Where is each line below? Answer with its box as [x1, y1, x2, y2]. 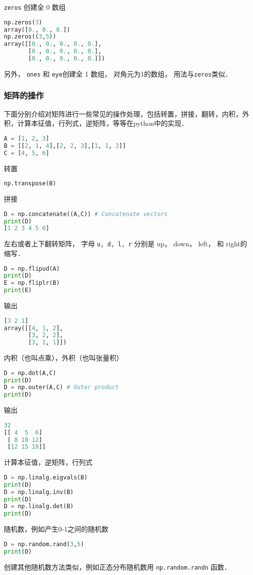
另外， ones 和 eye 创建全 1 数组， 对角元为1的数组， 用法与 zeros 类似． [4, 68, 232, 79]
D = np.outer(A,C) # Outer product [4, 384, 119, 391]
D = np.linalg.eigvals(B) [4, 474, 88, 481]
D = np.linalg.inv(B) [4, 488, 74, 496]
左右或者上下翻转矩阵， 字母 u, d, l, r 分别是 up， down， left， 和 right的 [4, 238, 247, 249]
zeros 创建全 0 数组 [4, 2, 66, 12]
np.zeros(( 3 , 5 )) [4, 33, 56, 40]
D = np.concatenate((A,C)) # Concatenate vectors [4, 210, 168, 218]
